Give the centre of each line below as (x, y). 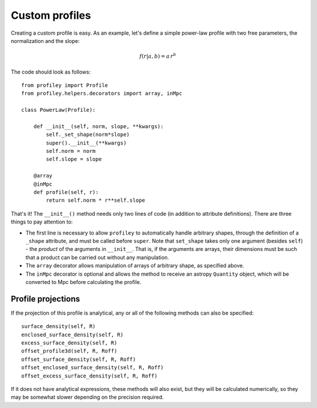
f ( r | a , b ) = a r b (158, 56)
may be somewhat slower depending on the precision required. (87, 397)
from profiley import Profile (65, 85)
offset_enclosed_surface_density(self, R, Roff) (92, 368)
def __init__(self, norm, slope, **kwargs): (98, 126)
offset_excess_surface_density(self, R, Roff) (90, 376)
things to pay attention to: (42, 222)
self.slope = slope (74, 159)
